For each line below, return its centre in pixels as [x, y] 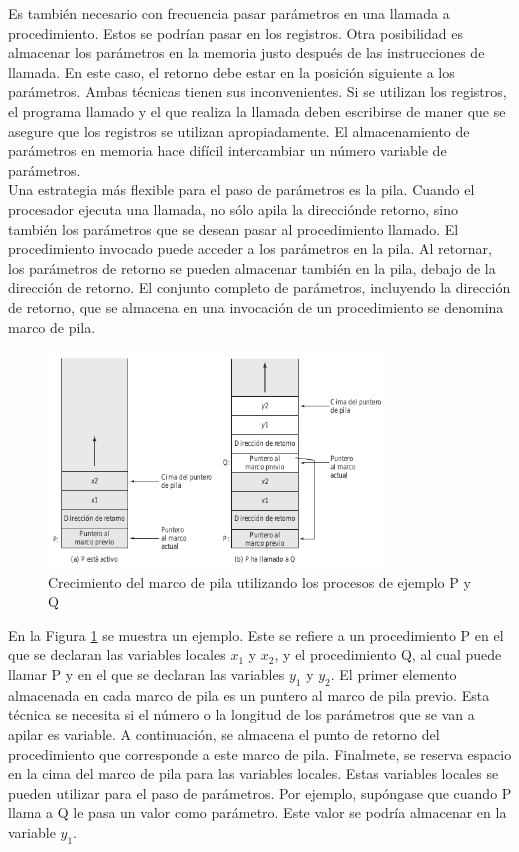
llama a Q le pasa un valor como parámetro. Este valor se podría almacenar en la [257, 812]
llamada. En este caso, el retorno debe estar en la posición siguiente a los [231, 71]
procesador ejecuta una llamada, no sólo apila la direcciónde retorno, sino [233, 208]
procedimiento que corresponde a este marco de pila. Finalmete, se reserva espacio [260, 753]
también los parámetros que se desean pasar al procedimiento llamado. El [233, 228]
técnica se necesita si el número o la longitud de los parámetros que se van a [241, 714]
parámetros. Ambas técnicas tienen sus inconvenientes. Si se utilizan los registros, [257, 91]
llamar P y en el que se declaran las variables [146, 674]
